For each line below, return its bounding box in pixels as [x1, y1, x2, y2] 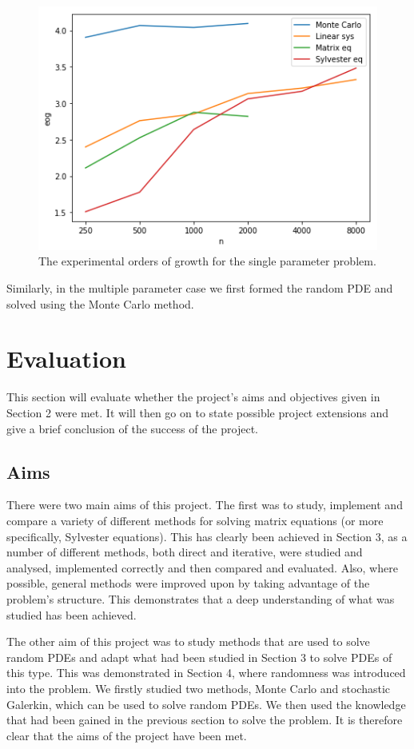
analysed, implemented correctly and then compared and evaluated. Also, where [6, 559, 398, 576]
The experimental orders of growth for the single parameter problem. [38, 253, 376, 269]
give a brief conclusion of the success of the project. [6, 420, 258, 436]
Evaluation [6, 342, 126, 375]
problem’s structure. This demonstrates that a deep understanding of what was [6, 590, 395, 607]
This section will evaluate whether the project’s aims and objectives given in [6, 388, 380, 405]
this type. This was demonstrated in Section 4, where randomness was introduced [6, 664, 406, 681]
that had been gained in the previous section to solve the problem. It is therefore [6, 711, 403, 728]
